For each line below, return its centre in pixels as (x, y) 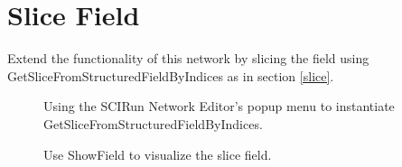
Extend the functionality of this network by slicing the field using (188, 58)
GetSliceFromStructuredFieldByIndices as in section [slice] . (171, 75)
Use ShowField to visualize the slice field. (158, 154)
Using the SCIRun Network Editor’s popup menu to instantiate (219, 106)
